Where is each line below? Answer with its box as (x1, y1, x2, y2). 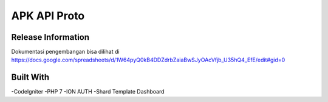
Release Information (11, 32, 90, 42)
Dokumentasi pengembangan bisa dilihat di (11, 48, 120, 56)
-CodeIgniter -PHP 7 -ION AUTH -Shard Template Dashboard (11, 88, 165, 95)
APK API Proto (11, 9, 85, 22)
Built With (11, 72, 50, 83)
